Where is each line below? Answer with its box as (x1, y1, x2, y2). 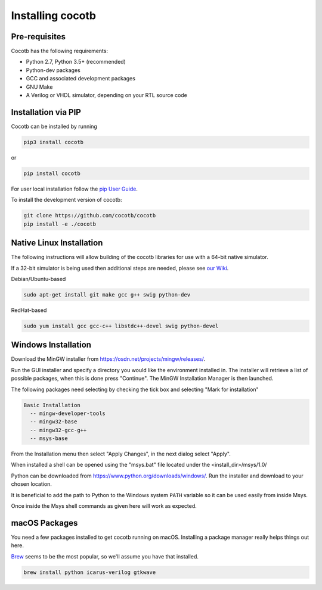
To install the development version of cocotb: (11, 196, 122, 204)
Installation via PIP (11, 107, 82, 117)
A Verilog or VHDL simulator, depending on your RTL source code (26, 92, 188, 99)
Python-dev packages (26, 66, 80, 74)
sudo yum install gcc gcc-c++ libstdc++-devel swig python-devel (23, 322, 219, 329)
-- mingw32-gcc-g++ (30, 426, 87, 433)
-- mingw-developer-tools (30, 410, 106, 417)
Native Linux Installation (11, 238, 103, 248)
